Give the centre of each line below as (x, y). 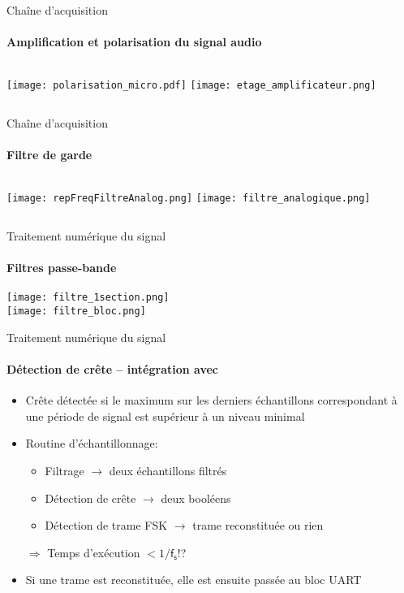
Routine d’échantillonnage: (92, 443)
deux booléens (196, 498)
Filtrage (64, 470)
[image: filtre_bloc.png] (76, 312)
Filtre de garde (49, 155)
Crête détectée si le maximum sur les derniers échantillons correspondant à (211, 400)
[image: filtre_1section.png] (88, 298)
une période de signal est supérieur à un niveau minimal (165, 416)
